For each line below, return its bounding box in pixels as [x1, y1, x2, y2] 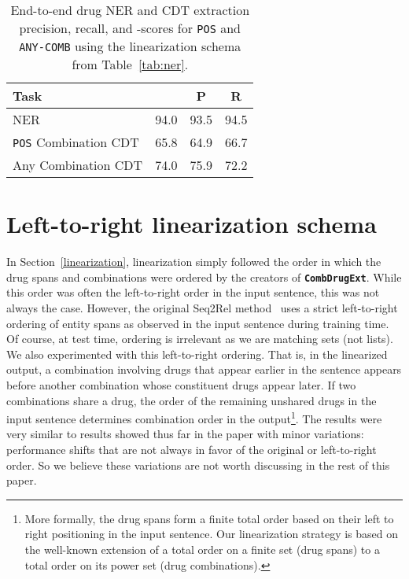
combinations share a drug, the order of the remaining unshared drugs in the [6, 392, 377, 408]
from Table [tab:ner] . [72, 55, 189, 73]
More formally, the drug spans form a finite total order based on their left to [24, 510, 394, 526]
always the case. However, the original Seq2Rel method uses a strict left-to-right [6, 299, 398, 315]
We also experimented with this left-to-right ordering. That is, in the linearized [6, 345, 388, 362]
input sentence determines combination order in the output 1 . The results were [6, 408, 382, 426]
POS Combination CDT [13, 133, 139, 151]
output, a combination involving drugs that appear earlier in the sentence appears [6, 361, 402, 378]
